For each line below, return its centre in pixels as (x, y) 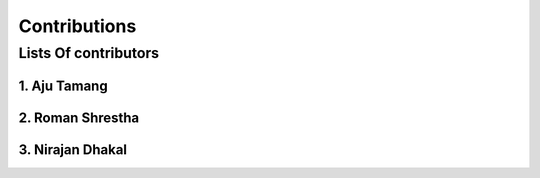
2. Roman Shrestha (79, 117)
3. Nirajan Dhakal (73, 149)
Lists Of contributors (89, 53)
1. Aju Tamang (63, 85)
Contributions (77, 26)
